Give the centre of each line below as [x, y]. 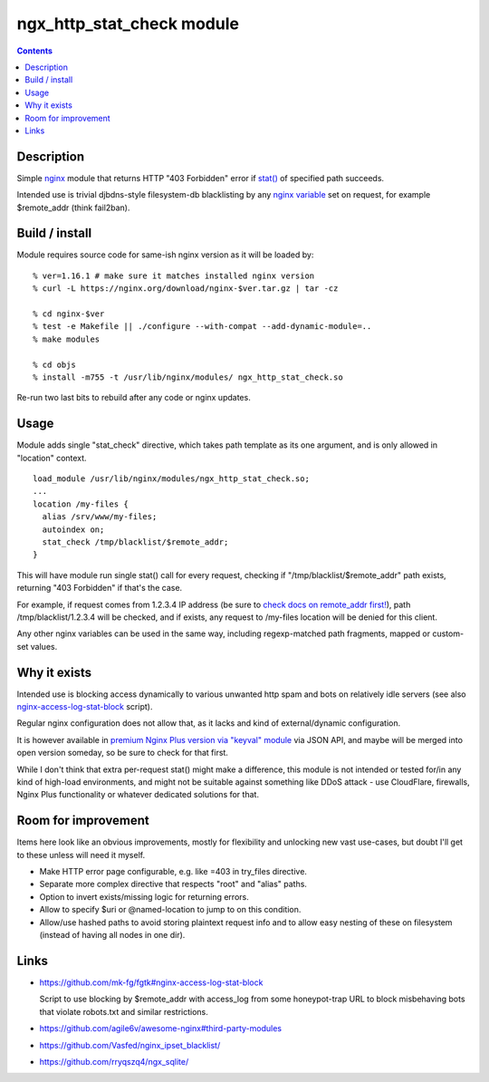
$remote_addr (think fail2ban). [73, 208]
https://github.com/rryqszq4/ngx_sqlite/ [114, 1061]
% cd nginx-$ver [69, 314]
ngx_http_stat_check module [128, 24]
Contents [35, 51]
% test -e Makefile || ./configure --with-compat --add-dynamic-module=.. [202, 327]
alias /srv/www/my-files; [100, 517]
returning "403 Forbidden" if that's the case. [100, 588]
